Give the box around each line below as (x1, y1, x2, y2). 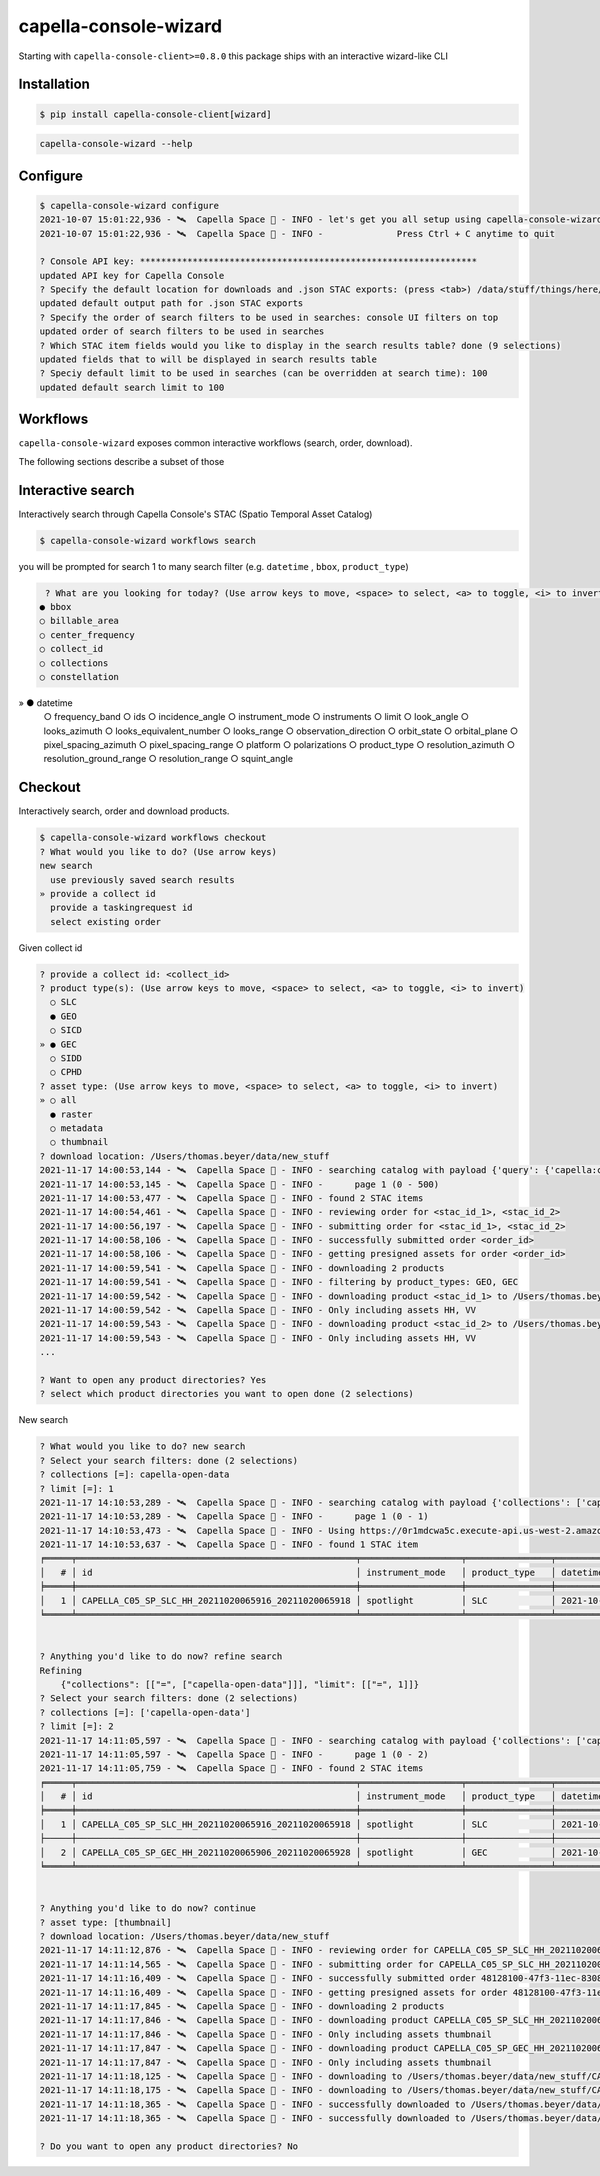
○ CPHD (50, 1066, 83, 1078)
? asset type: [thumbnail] (39, 1916, 172, 1928)
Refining (39, 1665, 83, 1676)
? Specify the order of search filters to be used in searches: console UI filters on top (39, 311, 499, 323)
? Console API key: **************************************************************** (39, 256, 478, 267)
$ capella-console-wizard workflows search (39, 535, 257, 546)
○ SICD (50, 1025, 83, 1036)
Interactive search (18, 481, 135, 499)
